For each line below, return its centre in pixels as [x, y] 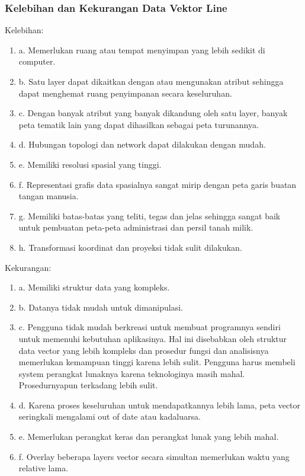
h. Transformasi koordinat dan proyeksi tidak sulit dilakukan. [130, 247]
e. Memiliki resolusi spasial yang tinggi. [90, 164]
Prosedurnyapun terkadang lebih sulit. [88, 385]
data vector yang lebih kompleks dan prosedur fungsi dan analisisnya [144, 350]
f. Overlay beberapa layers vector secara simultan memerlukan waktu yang [154, 456]
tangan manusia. [49, 196]
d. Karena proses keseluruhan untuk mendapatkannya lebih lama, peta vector [160, 405]
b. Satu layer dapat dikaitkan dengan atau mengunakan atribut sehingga [151, 81]
